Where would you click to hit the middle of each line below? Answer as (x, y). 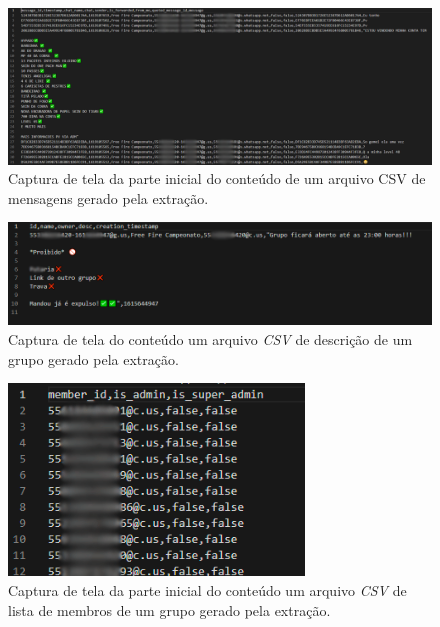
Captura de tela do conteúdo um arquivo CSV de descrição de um (210, 338)
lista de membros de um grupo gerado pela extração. (169, 609)
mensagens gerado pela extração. (108, 197)
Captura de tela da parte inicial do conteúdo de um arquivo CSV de (217, 178)
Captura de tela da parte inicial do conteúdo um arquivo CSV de (207, 590)
